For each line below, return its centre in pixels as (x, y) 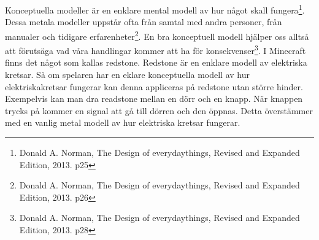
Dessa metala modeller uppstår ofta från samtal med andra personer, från (144, 22)
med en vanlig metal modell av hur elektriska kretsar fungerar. (123, 122)
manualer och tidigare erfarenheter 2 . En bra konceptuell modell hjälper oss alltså (157, 35)
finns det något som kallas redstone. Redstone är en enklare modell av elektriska (156, 62)
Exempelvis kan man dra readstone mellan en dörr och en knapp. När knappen (154, 99)
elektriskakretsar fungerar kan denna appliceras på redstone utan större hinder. (154, 86)
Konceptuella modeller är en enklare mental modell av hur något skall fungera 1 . (155, 9)
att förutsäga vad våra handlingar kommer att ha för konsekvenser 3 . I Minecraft (156, 49)
